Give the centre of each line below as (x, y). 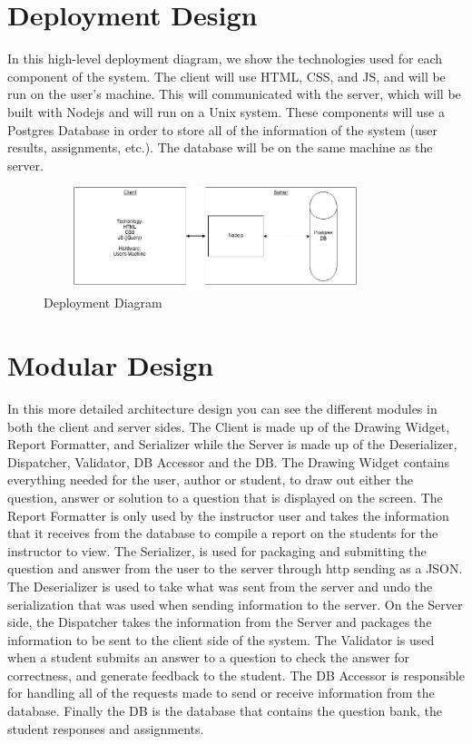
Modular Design (111, 365)
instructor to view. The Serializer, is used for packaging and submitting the (217, 550)
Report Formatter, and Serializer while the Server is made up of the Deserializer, (232, 444)
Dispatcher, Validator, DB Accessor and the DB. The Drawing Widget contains (228, 461)
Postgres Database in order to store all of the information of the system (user (223, 129)
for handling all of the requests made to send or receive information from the (221, 693)
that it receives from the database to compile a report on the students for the (223, 533)
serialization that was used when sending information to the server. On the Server (235, 604)
